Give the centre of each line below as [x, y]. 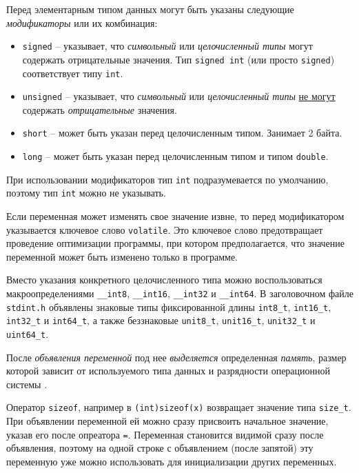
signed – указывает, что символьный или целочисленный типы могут [167, 46]
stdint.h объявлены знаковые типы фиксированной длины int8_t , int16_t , [169, 306]
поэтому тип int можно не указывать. [86, 193]
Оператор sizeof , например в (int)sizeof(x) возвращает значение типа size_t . [179, 407]
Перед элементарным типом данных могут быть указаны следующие [150, 9]
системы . [27, 384]
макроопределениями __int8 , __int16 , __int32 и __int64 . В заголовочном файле [180, 293]
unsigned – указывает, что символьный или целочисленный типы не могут [179, 96]
